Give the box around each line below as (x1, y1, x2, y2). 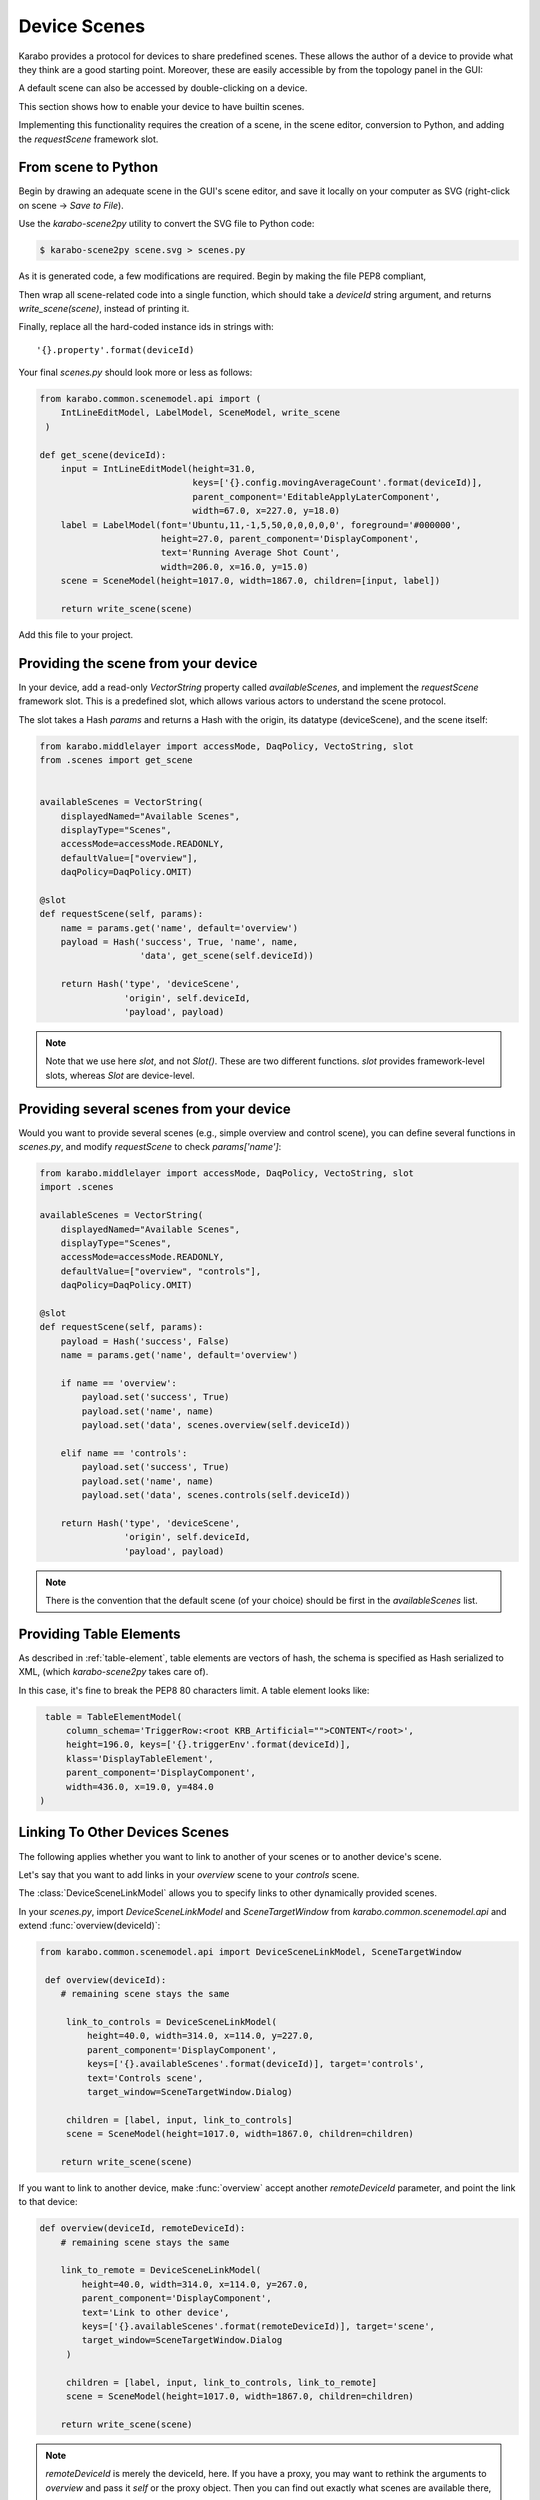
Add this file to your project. (18, 628, 134, 640)
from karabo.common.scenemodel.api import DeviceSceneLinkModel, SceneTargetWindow (39, 1946, 462, 1958)
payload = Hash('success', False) (60, 1335, 230, 1347)
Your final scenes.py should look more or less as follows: (18, 366, 253, 379)
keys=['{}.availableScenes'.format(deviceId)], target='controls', (86, 2058, 425, 2070)
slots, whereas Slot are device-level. (45, 1069, 195, 1081)
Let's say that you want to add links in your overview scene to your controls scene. (18, 1868, 360, 1880)
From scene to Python (18, 159, 159, 176)
